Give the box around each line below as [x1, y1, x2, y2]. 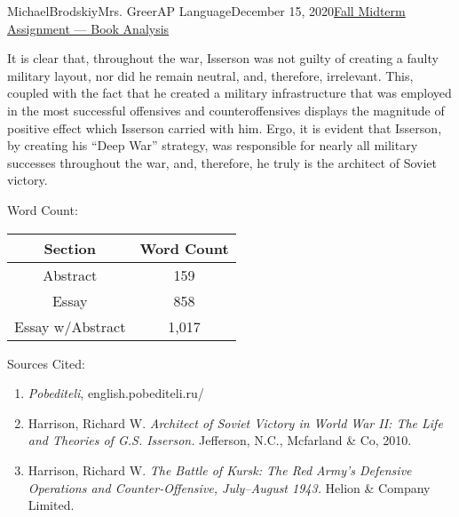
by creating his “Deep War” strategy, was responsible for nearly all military [7, 136, 418, 155]
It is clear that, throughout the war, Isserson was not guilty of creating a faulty [7, 49, 439, 68]
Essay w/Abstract [14, 315, 126, 337]
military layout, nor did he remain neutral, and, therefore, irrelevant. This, [7, 66, 414, 84]
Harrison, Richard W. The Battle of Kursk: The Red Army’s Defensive [28, 460, 412, 479]
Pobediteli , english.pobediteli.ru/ [28, 384, 204, 402]
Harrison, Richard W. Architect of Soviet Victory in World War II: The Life [28, 413, 443, 432]
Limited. [28, 496, 75, 514]
